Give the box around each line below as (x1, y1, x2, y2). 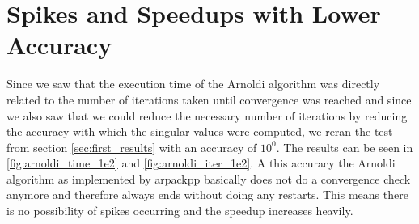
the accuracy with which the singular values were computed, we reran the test (6, 123, 393, 140)
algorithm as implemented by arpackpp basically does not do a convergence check (6, 170, 411, 187)
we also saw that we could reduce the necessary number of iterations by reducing (6, 107, 408, 124)
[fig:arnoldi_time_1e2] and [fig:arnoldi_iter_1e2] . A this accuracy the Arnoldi (6, 154, 396, 171)
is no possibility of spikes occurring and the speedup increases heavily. (6, 202, 353, 219)
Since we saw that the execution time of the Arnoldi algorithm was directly (6, 75, 380, 92)
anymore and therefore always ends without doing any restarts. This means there (6, 186, 408, 203)
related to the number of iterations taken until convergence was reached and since (6, 91, 412, 108)
